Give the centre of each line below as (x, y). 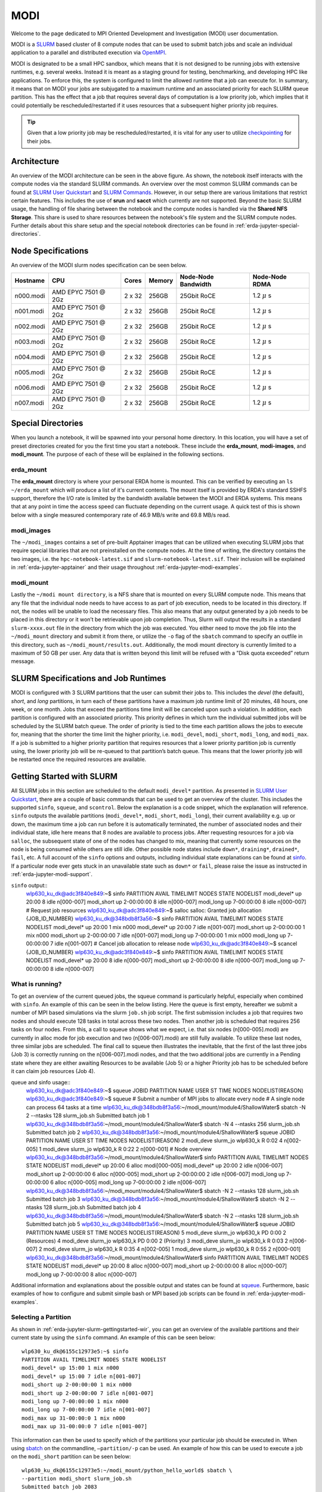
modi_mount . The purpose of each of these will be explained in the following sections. (117, 454)
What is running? (36, 984)
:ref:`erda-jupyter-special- (267, 226)
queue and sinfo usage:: (41, 1082)
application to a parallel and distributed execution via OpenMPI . (89, 53)
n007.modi (30, 403)
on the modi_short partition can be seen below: (71, 1457)
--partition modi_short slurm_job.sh (77, 1479)
